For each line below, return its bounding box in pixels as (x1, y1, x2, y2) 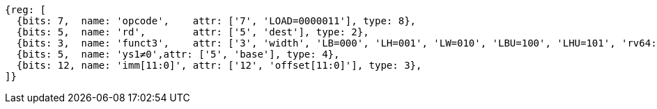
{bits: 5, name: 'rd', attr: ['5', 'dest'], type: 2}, (16, 26, 369, 37)
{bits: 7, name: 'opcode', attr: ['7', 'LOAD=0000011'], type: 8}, (16, 15, 417, 26)
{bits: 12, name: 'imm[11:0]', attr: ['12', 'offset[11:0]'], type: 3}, (16, 60, 422, 71)
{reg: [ (5, 4, 47, 15)
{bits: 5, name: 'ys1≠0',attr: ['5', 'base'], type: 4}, (16, 49, 340, 60)
